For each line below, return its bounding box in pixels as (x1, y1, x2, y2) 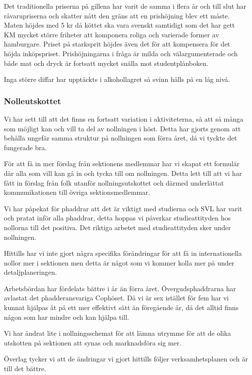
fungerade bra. (4, 142, 47, 152)
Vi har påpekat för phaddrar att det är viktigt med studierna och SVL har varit (4, 203, 242, 213)
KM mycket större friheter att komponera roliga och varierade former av (4, 29, 219, 39)
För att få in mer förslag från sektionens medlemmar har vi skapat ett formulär (4, 158, 240, 169)
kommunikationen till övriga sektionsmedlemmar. (4, 187, 150, 197)
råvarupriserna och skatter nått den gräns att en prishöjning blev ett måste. (4, 10, 230, 20)
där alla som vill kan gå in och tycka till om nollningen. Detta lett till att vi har (4, 168, 242, 178)
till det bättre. (4, 363, 47, 374)
